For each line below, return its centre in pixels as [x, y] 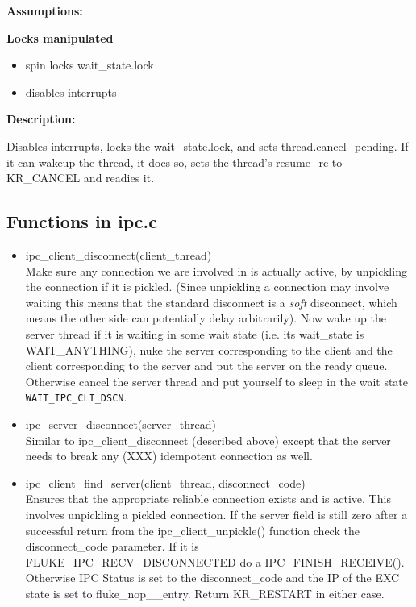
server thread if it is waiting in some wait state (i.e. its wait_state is [195, 333]
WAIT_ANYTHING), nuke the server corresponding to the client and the [209, 349]
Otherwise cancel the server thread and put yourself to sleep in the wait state [217, 381]
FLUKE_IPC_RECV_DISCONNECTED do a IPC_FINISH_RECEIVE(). [215, 561]
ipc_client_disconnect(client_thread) [119, 254]
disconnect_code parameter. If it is [112, 546]
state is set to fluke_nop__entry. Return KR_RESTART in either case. [205, 593]
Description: [41, 119]
